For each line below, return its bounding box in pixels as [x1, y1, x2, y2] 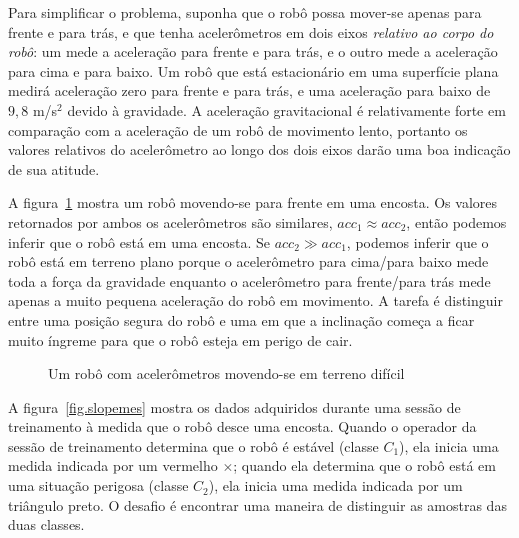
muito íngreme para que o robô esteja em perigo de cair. [8, 329, 353, 350]
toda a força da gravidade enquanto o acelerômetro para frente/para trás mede [8, 270, 491, 291]
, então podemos [406, 211, 507, 232]
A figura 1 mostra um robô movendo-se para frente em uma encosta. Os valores [8, 192, 498, 213]
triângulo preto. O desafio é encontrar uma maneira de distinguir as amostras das [8, 494, 507, 515]
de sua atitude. [8, 158, 100, 179]
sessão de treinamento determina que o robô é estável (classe [8, 435, 379, 456]
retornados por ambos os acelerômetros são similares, [8, 211, 333, 232]
